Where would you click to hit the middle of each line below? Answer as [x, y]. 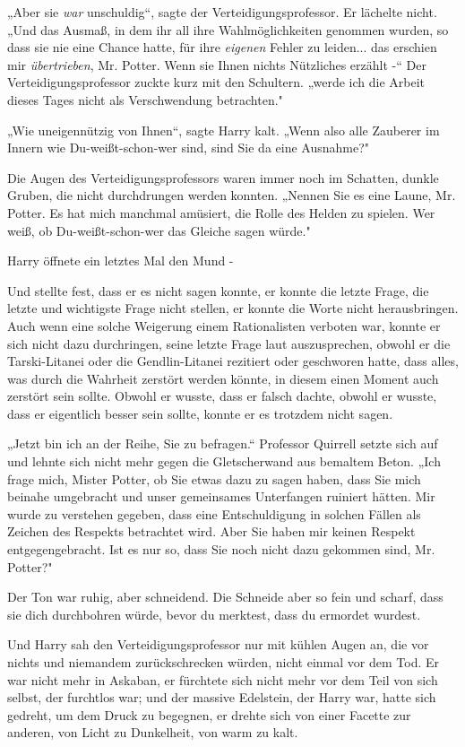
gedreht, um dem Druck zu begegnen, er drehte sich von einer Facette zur [209, 714]
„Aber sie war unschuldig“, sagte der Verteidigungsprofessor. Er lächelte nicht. [222, 12]
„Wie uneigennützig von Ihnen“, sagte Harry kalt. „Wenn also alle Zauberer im [224, 130]
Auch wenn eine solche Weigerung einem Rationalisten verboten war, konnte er [224, 325]
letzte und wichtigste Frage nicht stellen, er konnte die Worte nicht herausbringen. [233, 308]
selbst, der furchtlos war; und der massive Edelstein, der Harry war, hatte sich [222, 697]
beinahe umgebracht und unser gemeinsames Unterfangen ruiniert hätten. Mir [221, 496]
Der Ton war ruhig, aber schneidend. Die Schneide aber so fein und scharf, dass [225, 597]
